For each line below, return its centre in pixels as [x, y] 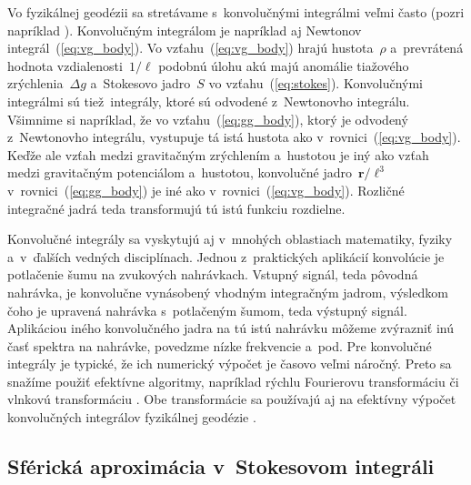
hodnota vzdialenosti [65, 65]
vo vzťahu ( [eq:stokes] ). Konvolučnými [316, 83]
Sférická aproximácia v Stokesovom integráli [221, 466]
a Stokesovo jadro [140, 83]
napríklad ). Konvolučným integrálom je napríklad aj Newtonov [185, 30]
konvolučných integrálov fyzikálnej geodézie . [132, 417]
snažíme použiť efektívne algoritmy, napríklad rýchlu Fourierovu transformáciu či [233, 381]
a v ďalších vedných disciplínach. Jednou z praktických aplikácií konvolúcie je [226, 256]
